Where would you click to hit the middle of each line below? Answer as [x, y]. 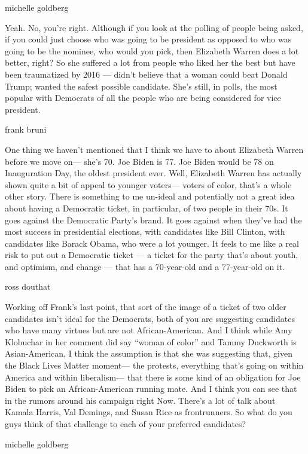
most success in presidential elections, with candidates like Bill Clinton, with [145, 231]
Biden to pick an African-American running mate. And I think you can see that [151, 389]
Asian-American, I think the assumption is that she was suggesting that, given [149, 353]
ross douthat [28, 286]
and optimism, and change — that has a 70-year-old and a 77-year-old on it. [145, 266]
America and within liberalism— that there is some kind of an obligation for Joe [153, 377]
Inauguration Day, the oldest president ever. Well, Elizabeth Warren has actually [153, 173]
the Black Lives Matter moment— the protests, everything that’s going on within [154, 365]
